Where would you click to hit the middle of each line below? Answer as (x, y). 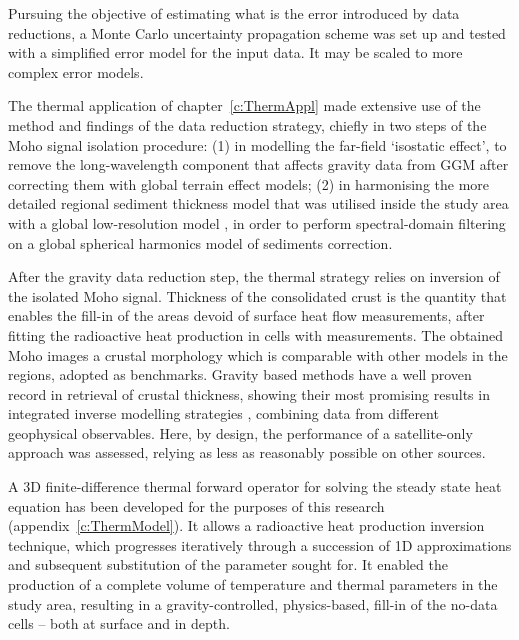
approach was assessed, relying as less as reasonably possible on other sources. (247, 452)
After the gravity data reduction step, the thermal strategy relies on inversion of (254, 276)
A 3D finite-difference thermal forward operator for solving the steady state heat (255, 486)
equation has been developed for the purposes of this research (196, 505)
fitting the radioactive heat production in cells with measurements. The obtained (256, 334)
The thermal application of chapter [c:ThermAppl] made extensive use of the (244, 105)
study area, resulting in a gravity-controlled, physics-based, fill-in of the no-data (253, 603)
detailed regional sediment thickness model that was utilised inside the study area (258, 203)
